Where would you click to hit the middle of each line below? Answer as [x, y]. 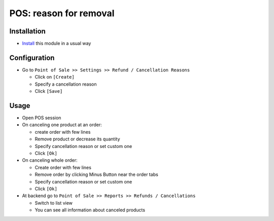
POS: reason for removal [62, 13]
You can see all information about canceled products [90, 210]
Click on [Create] [55, 77]
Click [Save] [49, 91]
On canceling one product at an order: [62, 125]
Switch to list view [54, 203]
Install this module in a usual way [57, 44]
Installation [27, 31]
